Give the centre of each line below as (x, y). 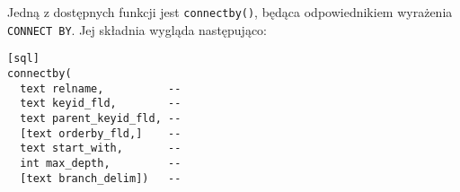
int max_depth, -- (101, 163)
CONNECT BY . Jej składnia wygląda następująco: (137, 29)
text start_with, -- (101, 148)
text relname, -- (101, 88)
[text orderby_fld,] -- (101, 133)
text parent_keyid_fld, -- (101, 118)
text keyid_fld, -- (101, 104)
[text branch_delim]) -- (101, 178)
